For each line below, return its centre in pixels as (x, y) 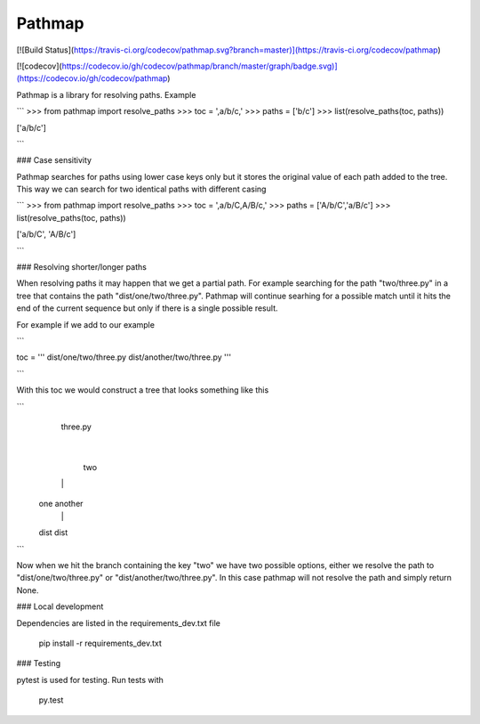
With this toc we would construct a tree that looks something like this (143, 390)
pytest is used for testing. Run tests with (90, 679)
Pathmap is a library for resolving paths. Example (106, 94)
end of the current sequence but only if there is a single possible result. (147, 308)
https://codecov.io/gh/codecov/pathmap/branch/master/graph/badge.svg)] (200, 66)
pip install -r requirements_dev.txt (100, 643)
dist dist (53, 533)
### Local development (60, 606)
